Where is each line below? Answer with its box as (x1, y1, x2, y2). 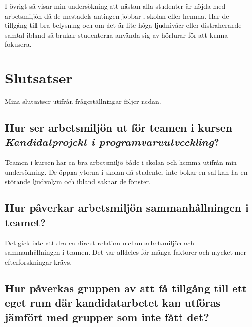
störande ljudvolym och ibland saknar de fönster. (5, 176, 151, 186)
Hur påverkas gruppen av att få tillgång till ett (5, 280, 247, 295)
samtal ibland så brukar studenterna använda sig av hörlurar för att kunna (5, 29, 228, 40)
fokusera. (5, 39, 32, 49)
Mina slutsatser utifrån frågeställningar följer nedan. (5, 96, 161, 106)
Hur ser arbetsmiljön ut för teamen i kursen (5, 120, 233, 135)
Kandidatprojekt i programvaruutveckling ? (5, 134, 219, 149)
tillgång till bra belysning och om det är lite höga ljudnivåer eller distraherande (5, 20, 242, 30)
